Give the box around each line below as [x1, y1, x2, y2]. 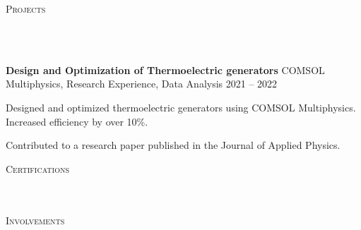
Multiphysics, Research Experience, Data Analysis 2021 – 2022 [6, 76, 278, 91]
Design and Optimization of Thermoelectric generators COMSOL [6, 62, 325, 77]
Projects [6, 1, 46, 16]
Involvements [6, 212, 65, 227]
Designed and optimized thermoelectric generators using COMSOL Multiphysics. [6, 99, 356, 114]
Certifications [6, 161, 69, 176]
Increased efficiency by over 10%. [6, 114, 148, 128]
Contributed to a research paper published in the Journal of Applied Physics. [6, 138, 341, 152]
